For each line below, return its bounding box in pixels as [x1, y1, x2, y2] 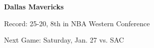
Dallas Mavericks [4, 1, 64, 11]
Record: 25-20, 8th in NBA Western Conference [4, 18, 150, 28]
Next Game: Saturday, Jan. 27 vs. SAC [4, 35, 124, 45]
